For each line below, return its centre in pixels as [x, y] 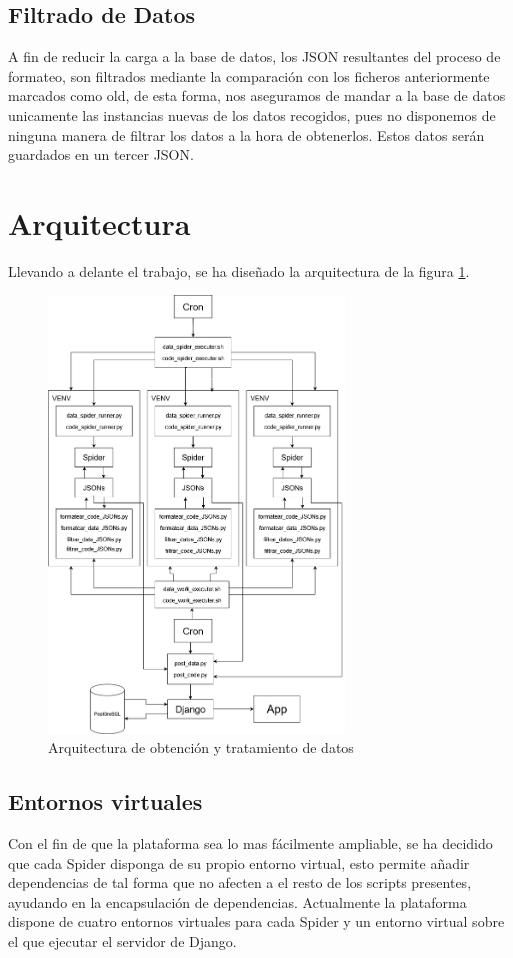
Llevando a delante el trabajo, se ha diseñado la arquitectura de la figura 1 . [239, 270]
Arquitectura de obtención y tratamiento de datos [201, 747]
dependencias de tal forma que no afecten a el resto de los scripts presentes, [240, 882]
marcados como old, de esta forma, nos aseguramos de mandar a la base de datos [257, 95]
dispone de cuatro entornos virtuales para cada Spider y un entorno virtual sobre [256, 921]
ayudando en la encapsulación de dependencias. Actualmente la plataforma [237, 901]
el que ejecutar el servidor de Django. [122, 940]
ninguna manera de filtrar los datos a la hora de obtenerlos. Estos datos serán [246, 134]
